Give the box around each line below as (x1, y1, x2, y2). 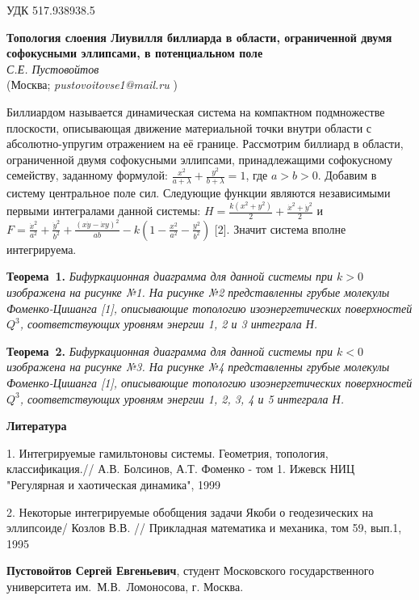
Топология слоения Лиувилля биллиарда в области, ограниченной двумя (6, 28, 392, 45)
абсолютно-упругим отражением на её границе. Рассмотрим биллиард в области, (6, 135, 404, 152)
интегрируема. (6, 240, 77, 257)
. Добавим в (317, 167, 377, 184)
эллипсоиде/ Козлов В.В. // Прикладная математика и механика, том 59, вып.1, (6, 519, 402, 536)
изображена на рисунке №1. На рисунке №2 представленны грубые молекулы (6, 283, 390, 300)
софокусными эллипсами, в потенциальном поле (6, 44, 263, 61)
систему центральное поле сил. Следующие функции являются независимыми (6, 184, 391, 201)
